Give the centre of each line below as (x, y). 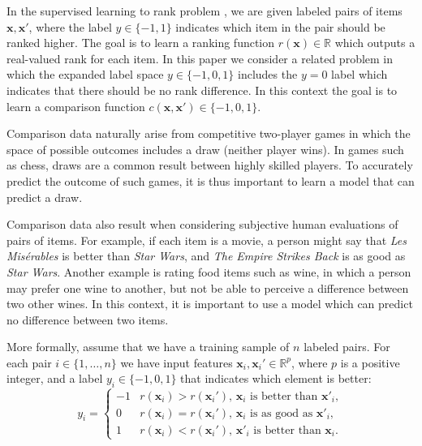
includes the (268, 74)
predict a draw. (45, 197)
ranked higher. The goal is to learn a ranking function (141, 43)
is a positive (370, 362)
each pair (29, 362)
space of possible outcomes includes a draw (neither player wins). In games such (205, 149)
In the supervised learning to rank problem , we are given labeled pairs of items (205, 11)
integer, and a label (55, 378)
